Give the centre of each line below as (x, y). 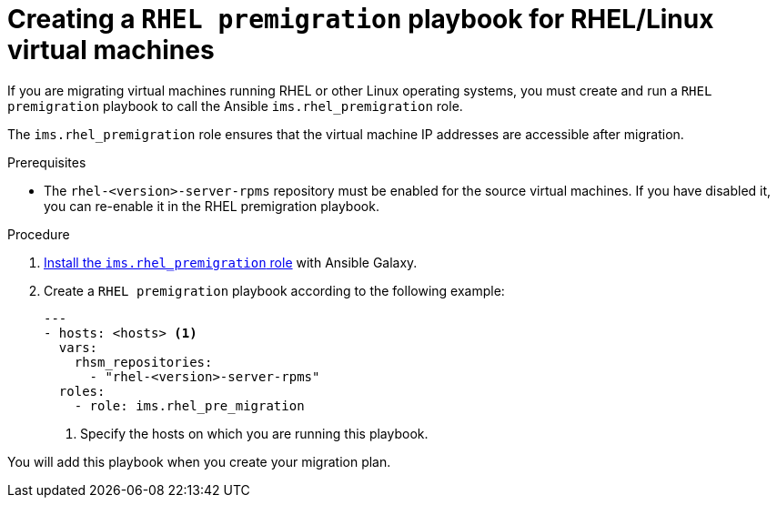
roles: (82, 391)
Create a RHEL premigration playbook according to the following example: (274, 290)
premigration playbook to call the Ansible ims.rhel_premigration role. (235, 106)
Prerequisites (47, 162)
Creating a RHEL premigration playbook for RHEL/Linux (361, 19)
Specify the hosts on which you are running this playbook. (254, 433)
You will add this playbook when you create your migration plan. (199, 461)
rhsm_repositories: (143, 362)
